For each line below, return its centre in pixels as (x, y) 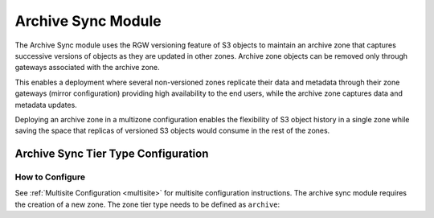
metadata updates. (46, 105)
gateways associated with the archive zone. (87, 68)
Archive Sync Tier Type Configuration (112, 154)
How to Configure (50, 177)
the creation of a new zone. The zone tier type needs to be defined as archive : (147, 204)
